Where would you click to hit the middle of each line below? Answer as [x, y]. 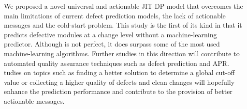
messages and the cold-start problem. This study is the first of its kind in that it [123, 25]
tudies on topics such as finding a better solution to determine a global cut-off [119, 72]
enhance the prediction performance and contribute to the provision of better [118, 91]
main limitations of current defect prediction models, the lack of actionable [115, 15]
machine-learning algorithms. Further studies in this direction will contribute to [122, 53]
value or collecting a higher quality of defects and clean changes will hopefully [119, 82]
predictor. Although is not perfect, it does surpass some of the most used [112, 44]
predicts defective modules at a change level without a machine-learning [110, 34]
